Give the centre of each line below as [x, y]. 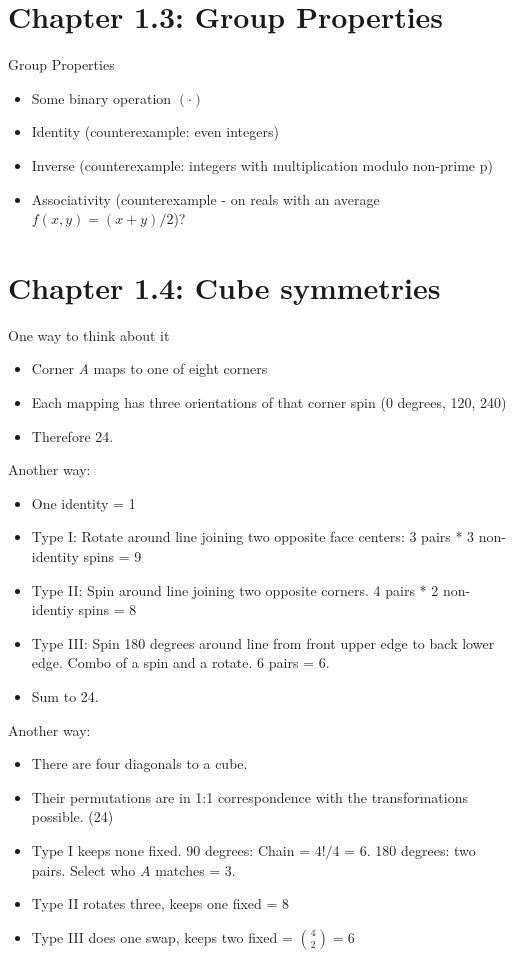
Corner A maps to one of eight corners [149, 368]
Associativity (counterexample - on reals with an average [205, 198]
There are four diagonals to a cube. [139, 763]
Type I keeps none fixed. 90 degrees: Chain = [171, 849]
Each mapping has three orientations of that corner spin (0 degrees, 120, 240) [269, 402]
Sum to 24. [65, 695]
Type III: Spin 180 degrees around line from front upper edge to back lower [263, 642]
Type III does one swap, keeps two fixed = [162, 936]
